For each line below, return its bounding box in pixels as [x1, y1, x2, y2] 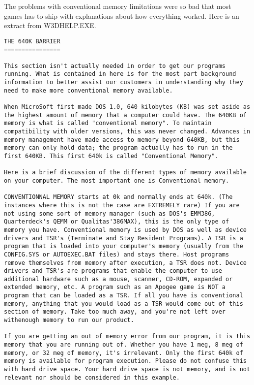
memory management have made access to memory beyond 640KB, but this [4, 136, 240, 143]
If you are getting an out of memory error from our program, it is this [4, 333, 251, 340]
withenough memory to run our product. [4, 317, 134, 324]
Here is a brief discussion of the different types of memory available [4, 169, 247, 176]
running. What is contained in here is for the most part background [4, 70, 236, 78]
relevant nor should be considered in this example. [4, 374, 180, 381]
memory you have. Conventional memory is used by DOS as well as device [4, 226, 247, 233]
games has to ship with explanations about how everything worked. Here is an [4, 10, 239, 21]
